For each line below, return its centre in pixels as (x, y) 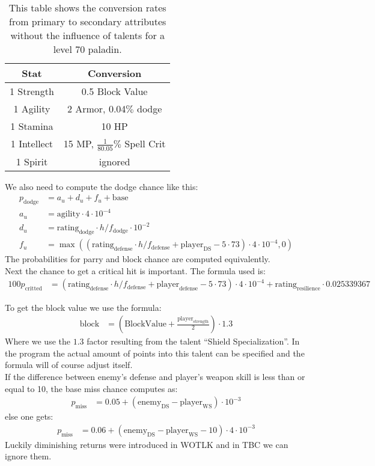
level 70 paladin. (87, 49)
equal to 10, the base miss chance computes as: (91, 388)
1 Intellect (32, 144)
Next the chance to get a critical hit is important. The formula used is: (135, 270)
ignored (114, 161)
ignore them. (28, 456)
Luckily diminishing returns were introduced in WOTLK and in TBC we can (147, 444)
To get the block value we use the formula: (83, 307)
